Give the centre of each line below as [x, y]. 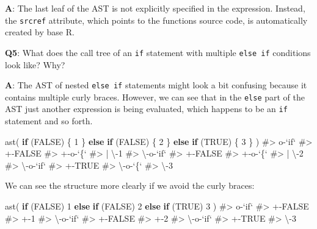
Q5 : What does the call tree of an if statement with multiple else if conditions [158, 52]
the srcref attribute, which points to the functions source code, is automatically [156, 20]
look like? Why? [35, 64]
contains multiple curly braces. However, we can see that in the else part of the [155, 97]
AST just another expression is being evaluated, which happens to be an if [146, 109]
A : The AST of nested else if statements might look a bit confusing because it [156, 85]
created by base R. [40, 32]
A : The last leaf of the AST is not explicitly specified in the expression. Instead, [155, 8]
